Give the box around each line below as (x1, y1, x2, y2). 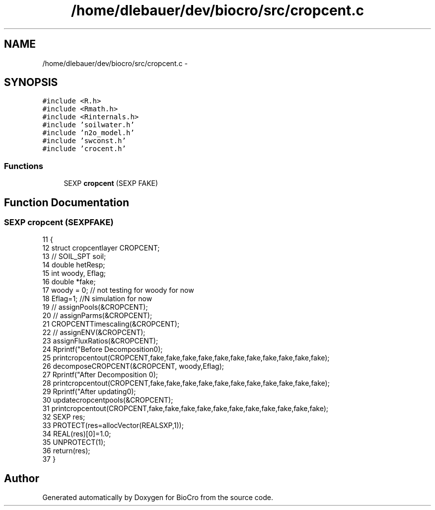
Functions (4, 161, 43, 171)
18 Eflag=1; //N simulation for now (42, 294, 152, 303)
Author (4, 472, 39, 485)
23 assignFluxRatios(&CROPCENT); (42, 337, 158, 345)
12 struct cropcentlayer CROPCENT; (42, 244, 160, 253)
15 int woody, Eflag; (42, 269, 106, 278)
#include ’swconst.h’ (42, 137, 126, 145)
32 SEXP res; (42, 413, 85, 422)
